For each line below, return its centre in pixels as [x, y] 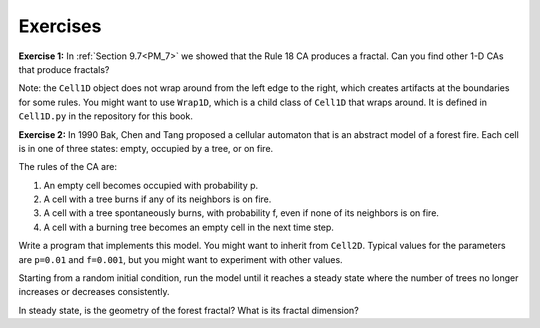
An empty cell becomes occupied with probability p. [151, 185]
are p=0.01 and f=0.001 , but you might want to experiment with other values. [181, 259]
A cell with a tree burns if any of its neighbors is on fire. [157, 199]
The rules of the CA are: [67, 167]
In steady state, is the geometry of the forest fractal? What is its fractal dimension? [188, 310]
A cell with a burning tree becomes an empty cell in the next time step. [189, 227]
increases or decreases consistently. [94, 292]
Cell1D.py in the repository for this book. [106, 116]
